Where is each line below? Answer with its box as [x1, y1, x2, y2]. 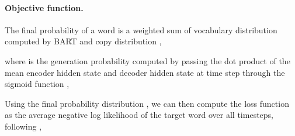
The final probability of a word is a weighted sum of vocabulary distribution [5, 23, 277, 36]
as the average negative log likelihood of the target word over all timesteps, [5, 109, 274, 121]
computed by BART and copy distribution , [5, 35, 162, 47]
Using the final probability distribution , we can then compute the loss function [5, 97, 289, 109]
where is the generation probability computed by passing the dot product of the [5, 54, 290, 67]
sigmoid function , [5, 78, 70, 90]
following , [5, 120, 42, 132]
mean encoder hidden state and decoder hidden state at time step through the [5, 66, 285, 78]
